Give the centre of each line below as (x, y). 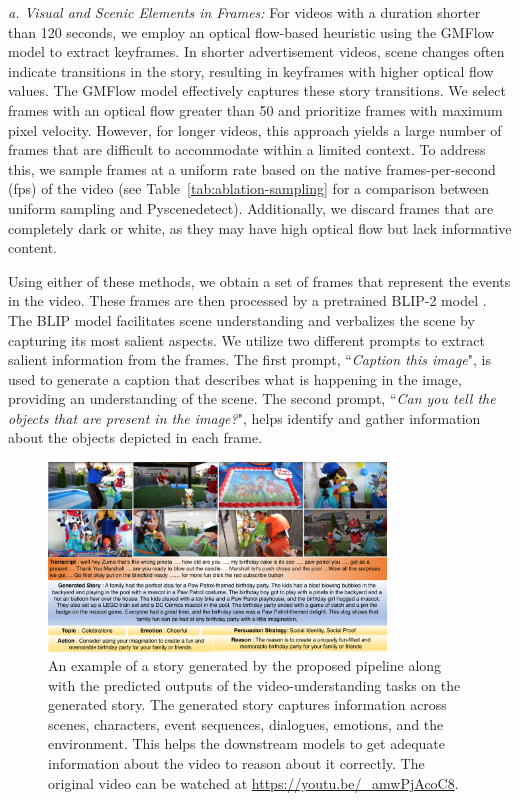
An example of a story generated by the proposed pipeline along (245, 665)
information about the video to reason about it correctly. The (236, 763)
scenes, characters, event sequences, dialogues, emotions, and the (246, 723)
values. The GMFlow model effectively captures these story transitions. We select (257, 90)
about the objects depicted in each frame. (135, 437)
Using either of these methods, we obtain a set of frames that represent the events (259, 280)
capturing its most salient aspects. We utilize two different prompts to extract (246, 339)
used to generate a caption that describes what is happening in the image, (235, 378)
